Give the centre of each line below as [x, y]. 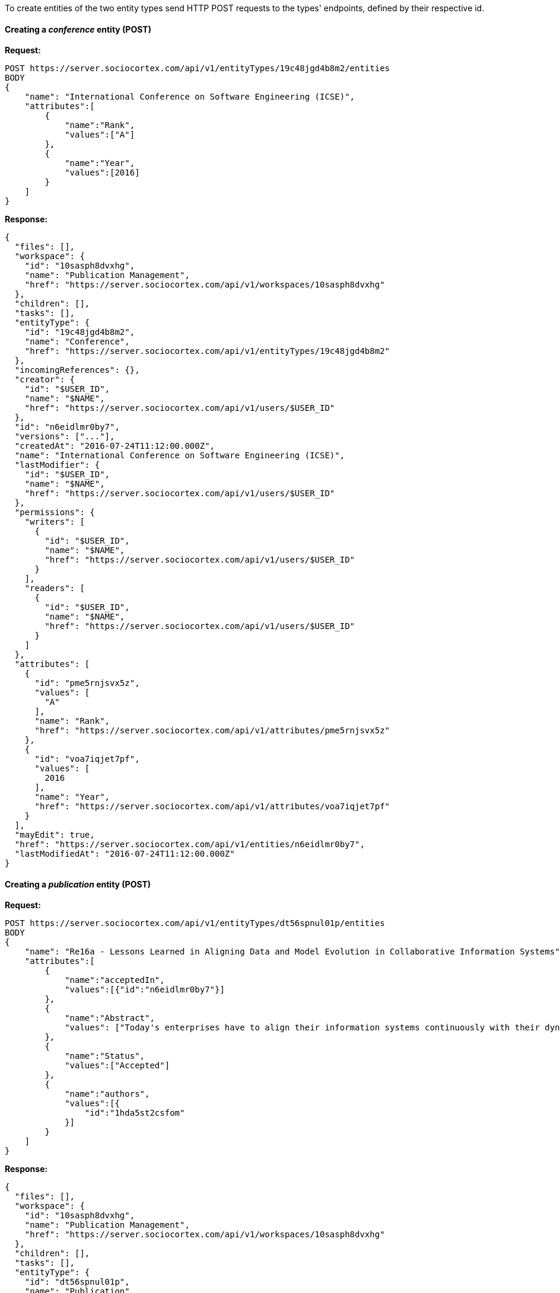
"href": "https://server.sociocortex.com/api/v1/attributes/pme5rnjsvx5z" [212, 731]
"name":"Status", [105, 1056]
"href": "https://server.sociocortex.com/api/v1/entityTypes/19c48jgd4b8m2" [207, 351]
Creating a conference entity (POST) [78, 29]
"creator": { [45, 380]
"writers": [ [55, 522]
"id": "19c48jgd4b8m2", [80, 332]
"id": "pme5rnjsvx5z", [87, 683]
